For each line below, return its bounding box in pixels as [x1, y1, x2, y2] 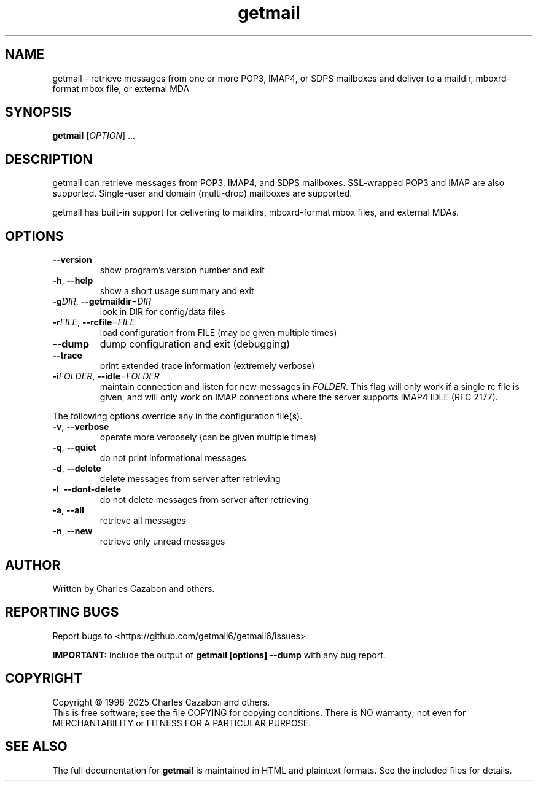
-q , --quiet [52, 442, 96, 453]
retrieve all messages [99, 515, 186, 526]
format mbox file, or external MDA [52, 83, 190, 94]
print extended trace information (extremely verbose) [99, 360, 315, 372]
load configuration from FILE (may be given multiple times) [99, 327, 337, 338]
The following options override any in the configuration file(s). [52, 411, 303, 422]
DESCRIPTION [5, 151, 93, 167]
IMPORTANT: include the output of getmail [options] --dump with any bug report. [52, 649, 386, 660]
